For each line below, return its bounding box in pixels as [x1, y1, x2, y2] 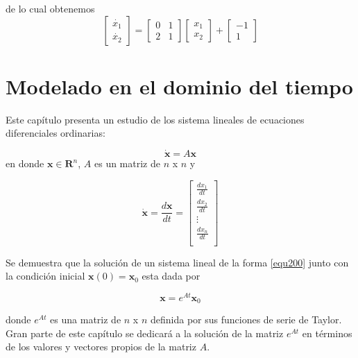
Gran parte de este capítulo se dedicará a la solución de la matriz [6, 325, 284, 340]
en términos [302, 325, 352, 340]
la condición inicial [6, 268, 85, 283]
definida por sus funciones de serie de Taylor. [150, 312, 342, 327]
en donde [6, 156, 44, 171]
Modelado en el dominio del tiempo [6, 71, 353, 100]
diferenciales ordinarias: [6, 126, 105, 140]
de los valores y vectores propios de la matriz [6, 339, 196, 354]
